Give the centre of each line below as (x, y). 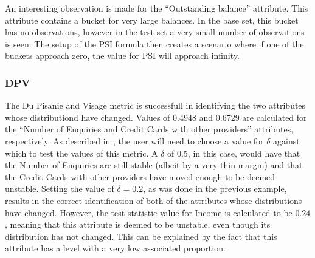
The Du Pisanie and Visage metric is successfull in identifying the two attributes (155, 105)
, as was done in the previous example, (215, 188)
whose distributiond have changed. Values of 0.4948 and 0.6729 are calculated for (156, 117)
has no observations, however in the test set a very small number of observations (155, 32)
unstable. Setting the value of (60, 188)
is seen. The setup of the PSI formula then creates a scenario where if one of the (154, 43)
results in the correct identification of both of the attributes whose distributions (154, 200)
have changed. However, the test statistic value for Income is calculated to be (149, 212)
